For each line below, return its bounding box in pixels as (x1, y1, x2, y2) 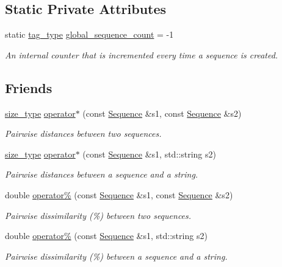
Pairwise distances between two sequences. (5, 127, 162, 140)
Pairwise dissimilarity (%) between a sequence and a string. (5, 249, 228, 262)
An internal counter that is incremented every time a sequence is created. (5, 48, 278, 61)
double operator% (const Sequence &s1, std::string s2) (5, 229, 208, 242)
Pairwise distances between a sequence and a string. (5, 168, 198, 181)
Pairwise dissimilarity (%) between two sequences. (5, 209, 192, 221)
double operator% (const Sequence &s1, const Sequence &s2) (5, 188, 233, 201)
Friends (5, 78, 52, 97)
